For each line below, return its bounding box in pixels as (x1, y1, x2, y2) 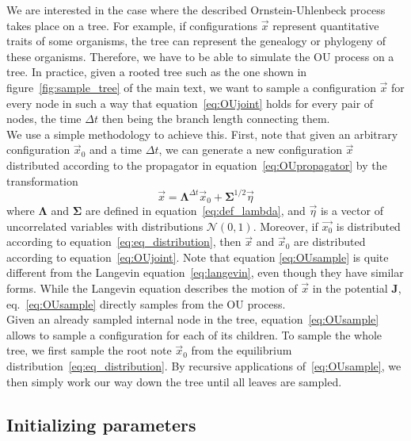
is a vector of (320, 202, 383, 219)
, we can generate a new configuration (158, 141, 342, 158)
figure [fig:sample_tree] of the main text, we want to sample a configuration (6, 79, 376, 95)
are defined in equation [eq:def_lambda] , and (85, 202, 306, 219)
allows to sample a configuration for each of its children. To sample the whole (6, 326, 382, 343)
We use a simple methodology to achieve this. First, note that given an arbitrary (6, 125, 398, 142)
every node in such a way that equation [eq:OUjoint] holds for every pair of (6, 94, 374, 111)
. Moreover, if (253, 217, 318, 234)
